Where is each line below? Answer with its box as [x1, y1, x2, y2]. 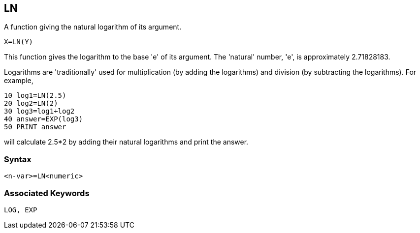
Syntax [4, 154, 32, 164]
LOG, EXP [4, 205, 37, 214]
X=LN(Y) [4, 38, 33, 46]
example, [4, 76, 33, 85]
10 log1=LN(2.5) [4, 91, 66, 100]
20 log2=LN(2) [4, 99, 58, 108]
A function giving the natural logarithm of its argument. [4, 23, 182, 31]
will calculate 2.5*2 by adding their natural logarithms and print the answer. [4, 138, 249, 146]
